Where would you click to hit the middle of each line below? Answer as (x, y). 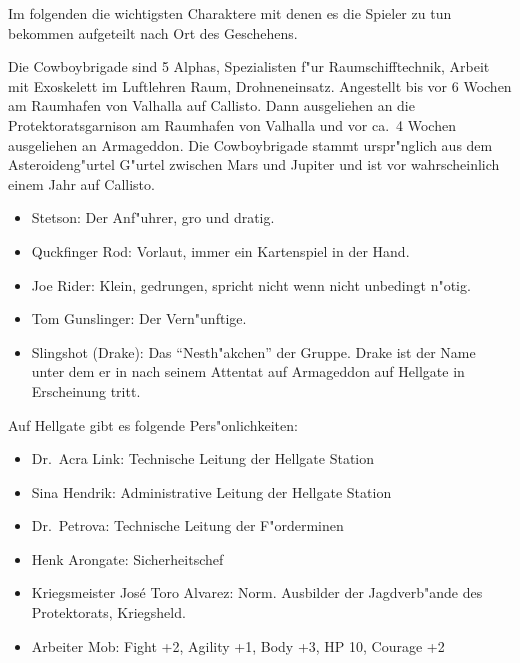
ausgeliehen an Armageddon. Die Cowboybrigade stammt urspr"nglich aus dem (250, 144)
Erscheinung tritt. (86, 390)
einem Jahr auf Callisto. (81, 183)
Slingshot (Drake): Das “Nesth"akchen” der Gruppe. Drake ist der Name (253, 351)
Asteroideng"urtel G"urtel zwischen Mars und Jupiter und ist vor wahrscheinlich (254, 164)
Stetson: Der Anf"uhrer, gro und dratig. (153, 217)
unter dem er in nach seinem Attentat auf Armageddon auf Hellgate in (248, 371)
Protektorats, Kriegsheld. (108, 612)
